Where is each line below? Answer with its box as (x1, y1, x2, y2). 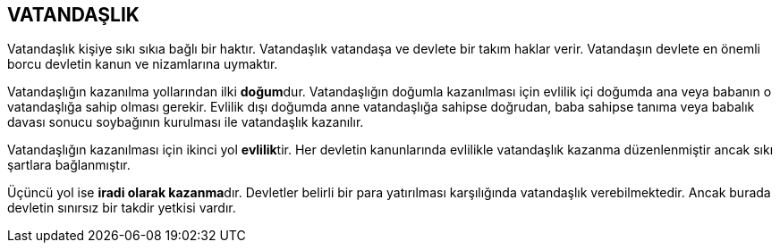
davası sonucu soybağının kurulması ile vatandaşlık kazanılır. (7, 114, 364, 130)
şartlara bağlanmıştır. (7, 157, 131, 173)
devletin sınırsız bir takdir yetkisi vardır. (7, 200, 236, 216)
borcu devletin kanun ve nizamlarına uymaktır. (7, 56, 278, 72)
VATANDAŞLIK (7, 4, 140, 26)
